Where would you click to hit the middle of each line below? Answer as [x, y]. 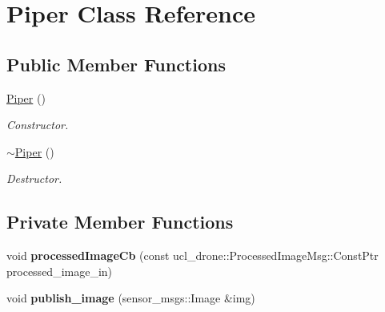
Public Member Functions [116, 64]
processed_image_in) [60, 271]
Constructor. [38, 125]
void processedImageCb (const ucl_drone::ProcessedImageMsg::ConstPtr [192, 255]
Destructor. [34, 178]
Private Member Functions [120, 222]
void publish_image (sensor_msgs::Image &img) [131, 298]
